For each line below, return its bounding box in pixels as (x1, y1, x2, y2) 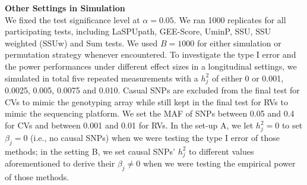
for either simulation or (197, 36, 281, 49)
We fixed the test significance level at (5, 13, 140, 26)
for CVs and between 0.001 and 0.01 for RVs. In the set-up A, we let (5, 119, 254, 131)
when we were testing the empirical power (143, 157, 296, 170)
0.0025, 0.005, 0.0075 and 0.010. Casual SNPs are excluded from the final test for (5, 84, 300, 96)
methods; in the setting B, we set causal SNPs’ (5, 145, 175, 157)
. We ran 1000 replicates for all (173, 13, 286, 26)
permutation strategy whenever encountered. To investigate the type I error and (5, 48, 296, 61)
